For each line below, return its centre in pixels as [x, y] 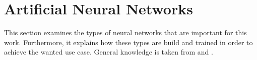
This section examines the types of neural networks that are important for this [125, 32]
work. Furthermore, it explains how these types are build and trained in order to [128, 42]
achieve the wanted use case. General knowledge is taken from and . [109, 52]
